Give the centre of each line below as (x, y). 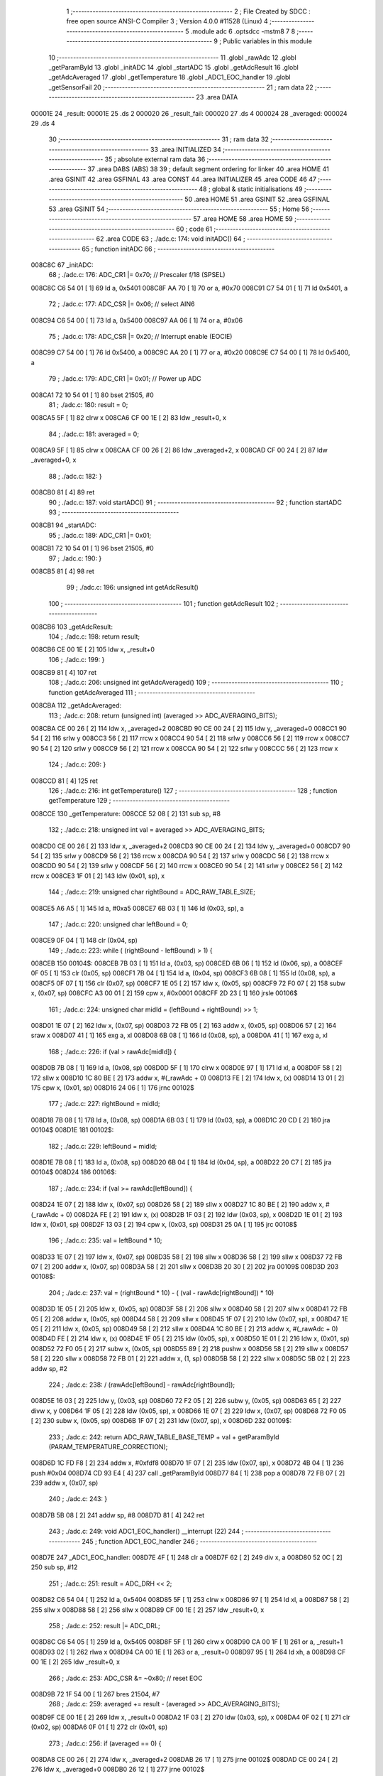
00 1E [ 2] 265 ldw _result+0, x (76, 1662)
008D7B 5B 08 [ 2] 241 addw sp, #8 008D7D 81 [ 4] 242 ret (118, 1515)
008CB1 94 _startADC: (64, 525)
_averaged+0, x (54, 460)
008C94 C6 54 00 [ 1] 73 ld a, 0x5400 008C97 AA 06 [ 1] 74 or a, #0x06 (137, 320)
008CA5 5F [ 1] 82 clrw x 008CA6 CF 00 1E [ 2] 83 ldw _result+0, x (129, 418)
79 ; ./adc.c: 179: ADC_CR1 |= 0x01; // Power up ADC (125, 379)
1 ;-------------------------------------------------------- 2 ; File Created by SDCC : (189, 11)
